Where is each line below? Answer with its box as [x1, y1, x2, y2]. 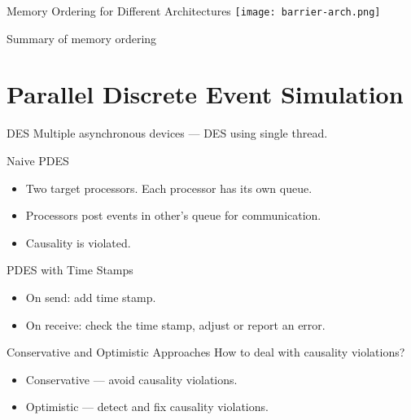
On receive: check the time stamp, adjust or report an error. [25, 316, 326, 333]
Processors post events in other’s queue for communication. [25, 207, 321, 224]
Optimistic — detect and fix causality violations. [25, 398, 269, 415]
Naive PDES [7, 151, 69, 168]
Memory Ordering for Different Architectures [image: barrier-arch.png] [7, 2, 381, 19]
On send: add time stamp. [25, 288, 156, 305]
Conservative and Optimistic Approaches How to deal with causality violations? [7, 343, 405, 361]
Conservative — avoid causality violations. [25, 370, 238, 387]
